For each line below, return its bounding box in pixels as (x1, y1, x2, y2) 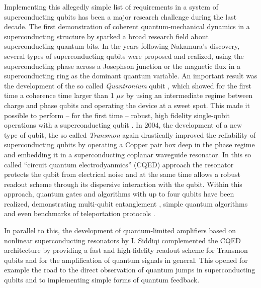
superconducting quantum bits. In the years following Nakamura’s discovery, (4, 41, 240, 51)
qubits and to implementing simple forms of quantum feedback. (4, 274, 200, 285)
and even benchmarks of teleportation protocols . (4, 208, 155, 219)
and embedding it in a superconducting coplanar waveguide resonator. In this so (4, 149, 251, 159)
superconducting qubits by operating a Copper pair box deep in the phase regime (4, 139, 255, 150)
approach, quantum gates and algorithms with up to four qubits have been (4, 188, 234, 199)
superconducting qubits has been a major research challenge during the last (4, 11, 237, 22)
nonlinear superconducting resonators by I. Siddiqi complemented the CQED (4, 235, 241, 245)
